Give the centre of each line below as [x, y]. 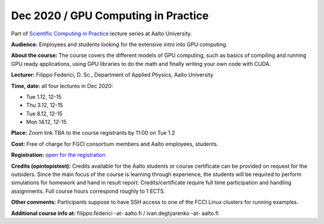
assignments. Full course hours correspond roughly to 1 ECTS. [88, 191]
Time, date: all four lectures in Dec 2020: [62, 86]
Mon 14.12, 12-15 [46, 122]
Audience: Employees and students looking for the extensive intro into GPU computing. [119, 44]
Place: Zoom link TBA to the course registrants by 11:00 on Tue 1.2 [93, 133]
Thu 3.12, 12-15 [44, 105]
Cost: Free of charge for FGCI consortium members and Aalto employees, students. [115, 144]
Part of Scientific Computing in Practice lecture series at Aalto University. [101, 34]
